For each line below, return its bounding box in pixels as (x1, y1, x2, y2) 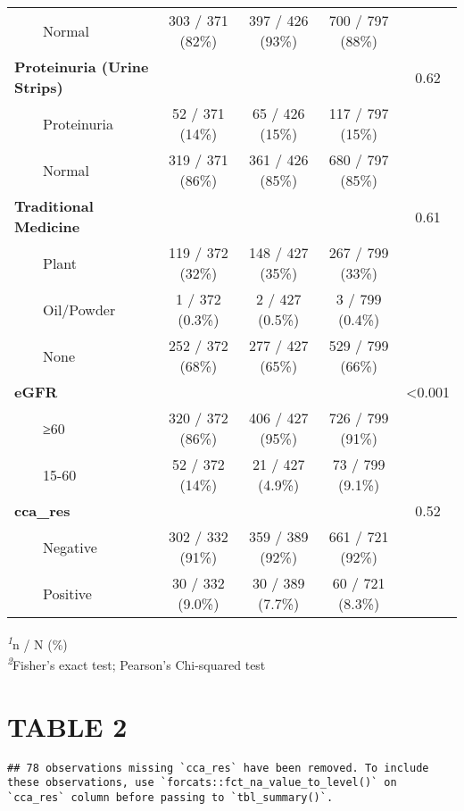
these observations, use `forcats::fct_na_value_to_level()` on (7, 776, 397, 790)
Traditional (14, 196, 94, 216)
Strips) (14, 77, 63, 97)
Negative (43, 536, 97, 557)
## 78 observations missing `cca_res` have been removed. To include (7, 761, 429, 774)
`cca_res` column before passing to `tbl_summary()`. (7, 790, 334, 804)
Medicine (14, 216, 80, 237)
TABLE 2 (7, 707, 128, 744)
